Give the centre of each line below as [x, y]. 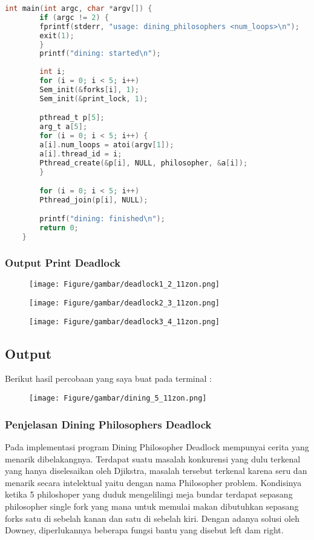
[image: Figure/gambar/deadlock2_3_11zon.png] [124, 303]
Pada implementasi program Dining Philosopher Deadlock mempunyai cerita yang [157, 446]
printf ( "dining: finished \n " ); [102, 219]
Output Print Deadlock [63, 263]
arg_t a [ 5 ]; [64, 127]
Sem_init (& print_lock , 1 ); [94, 98]
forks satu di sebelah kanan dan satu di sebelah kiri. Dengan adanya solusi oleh [152, 518]
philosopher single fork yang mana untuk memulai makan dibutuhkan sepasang [152, 506]
